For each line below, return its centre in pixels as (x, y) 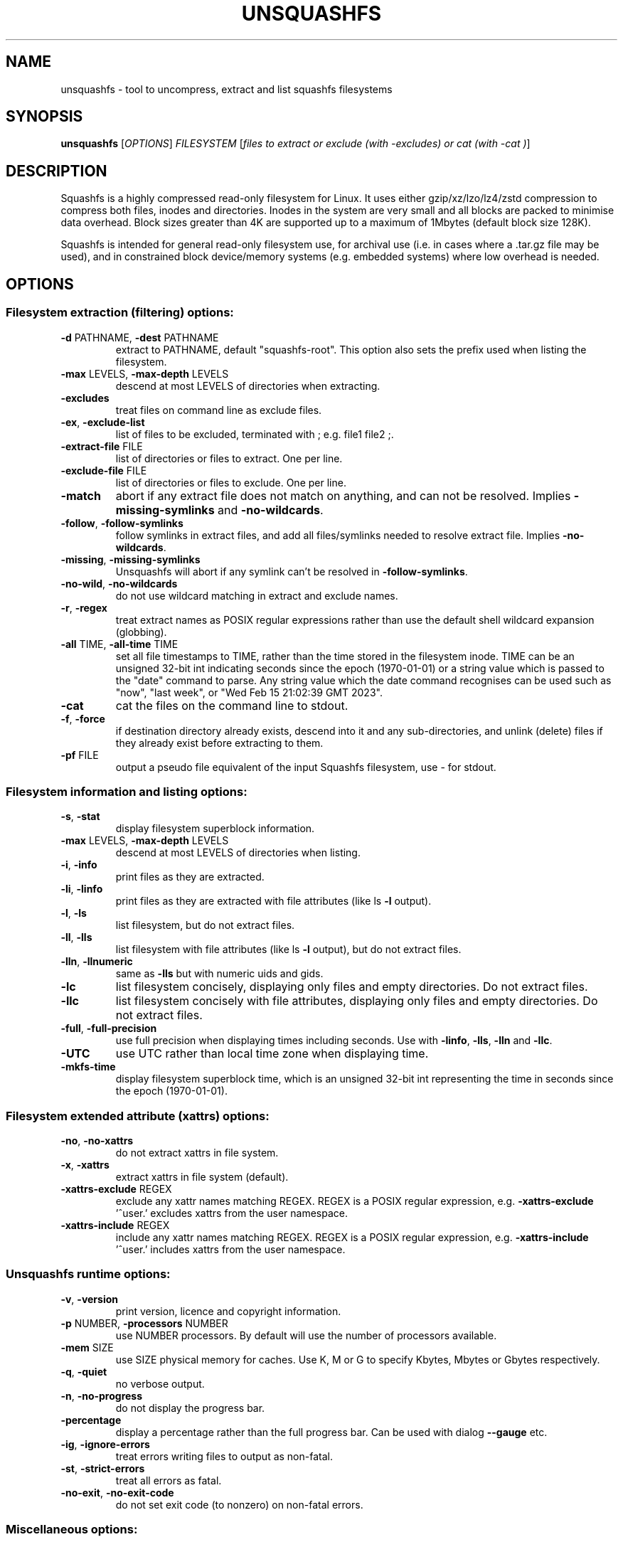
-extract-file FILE (102, 446)
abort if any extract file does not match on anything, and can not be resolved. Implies (343, 495)
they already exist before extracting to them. (219, 743)
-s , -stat (80, 817)
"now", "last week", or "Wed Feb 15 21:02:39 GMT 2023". (249, 692)
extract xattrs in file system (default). (202, 1177)
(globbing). (141, 632)
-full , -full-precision (109, 1028)
